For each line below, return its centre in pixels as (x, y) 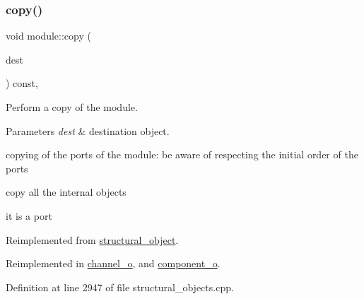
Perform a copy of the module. (72, 107)
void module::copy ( (48, 36)
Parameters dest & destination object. (88, 130)
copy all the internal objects (66, 192)
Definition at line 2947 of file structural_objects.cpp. (120, 287)
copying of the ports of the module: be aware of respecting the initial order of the (182, 154)
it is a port (29, 215)
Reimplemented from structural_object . (92, 239)
